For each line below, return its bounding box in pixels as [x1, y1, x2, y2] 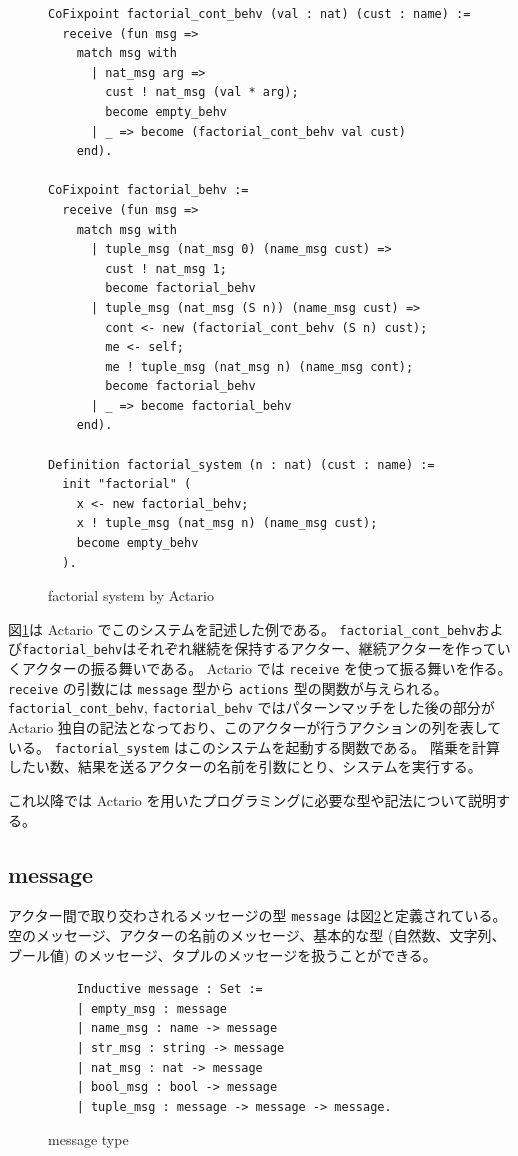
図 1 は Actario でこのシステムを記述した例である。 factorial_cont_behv [8, 618, 476, 639]
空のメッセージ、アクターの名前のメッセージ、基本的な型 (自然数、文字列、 [8, 924, 506, 945]
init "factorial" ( [62, 477, 192, 492]
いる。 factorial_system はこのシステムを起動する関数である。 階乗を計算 [8, 736, 500, 757]
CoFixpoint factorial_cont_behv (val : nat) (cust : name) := [48, 7, 471, 21]
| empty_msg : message [76, 1001, 227, 1016]
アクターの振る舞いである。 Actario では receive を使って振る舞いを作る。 [21, 658, 512, 679]
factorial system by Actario [48, 585, 214, 606]
